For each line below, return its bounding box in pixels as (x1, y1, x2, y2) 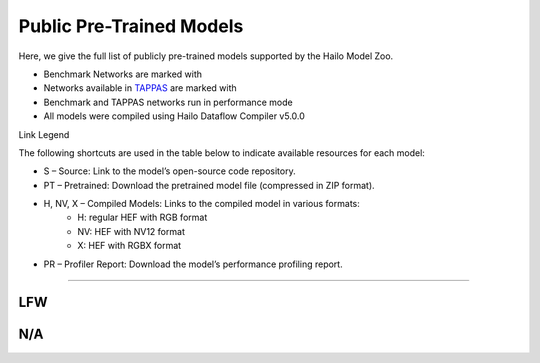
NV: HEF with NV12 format (77, 225, 185, 237)
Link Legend (18, 128, 70, 140)
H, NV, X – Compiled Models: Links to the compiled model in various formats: (43, 198, 360, 210)
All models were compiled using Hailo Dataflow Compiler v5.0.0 (43, 110, 305, 122)
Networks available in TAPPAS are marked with (43, 82, 237, 94)
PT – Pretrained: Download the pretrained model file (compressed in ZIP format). (43, 179, 375, 191)
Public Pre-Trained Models (18, 15, 244, 37)
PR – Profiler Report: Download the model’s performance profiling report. (43, 258, 344, 270)
